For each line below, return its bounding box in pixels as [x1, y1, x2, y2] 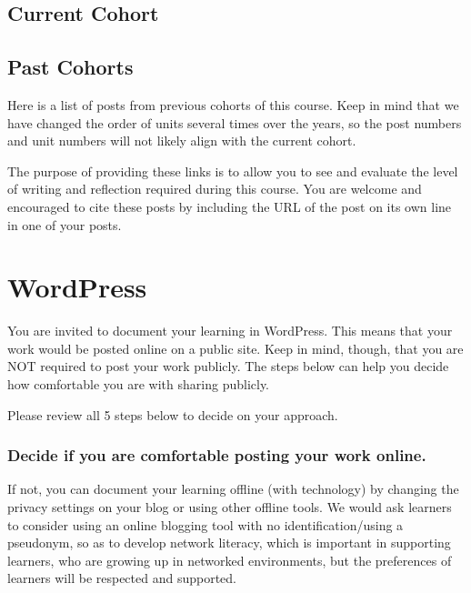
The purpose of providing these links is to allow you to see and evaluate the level [7, 161, 458, 180]
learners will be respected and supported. [7, 568, 237, 588]
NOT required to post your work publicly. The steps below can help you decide [7, 357, 449, 376]
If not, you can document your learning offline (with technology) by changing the [7, 479, 459, 498]
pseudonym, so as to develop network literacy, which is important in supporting [7, 533, 451, 552]
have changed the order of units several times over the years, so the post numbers [7, 113, 462, 132]
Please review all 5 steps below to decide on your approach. [7, 405, 338, 424]
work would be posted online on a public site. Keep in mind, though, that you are [7, 338, 464, 357]
